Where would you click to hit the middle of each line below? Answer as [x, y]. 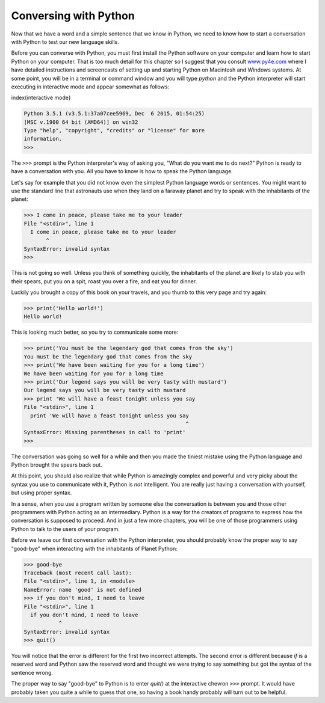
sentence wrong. [32, 672]
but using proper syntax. [42, 493]
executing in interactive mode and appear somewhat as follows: [90, 87]
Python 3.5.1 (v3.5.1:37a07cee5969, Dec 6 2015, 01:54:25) [114, 114]
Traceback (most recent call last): [78, 573]
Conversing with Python [73, 16]
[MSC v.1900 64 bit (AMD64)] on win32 [81, 122]
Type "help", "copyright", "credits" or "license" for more [114, 130]
